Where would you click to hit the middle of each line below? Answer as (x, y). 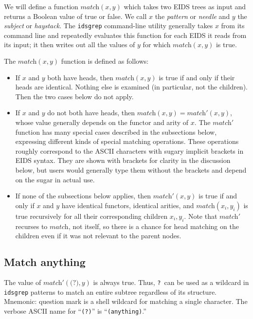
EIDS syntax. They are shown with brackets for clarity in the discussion (123, 160)
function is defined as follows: (105, 61)
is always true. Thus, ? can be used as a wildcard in (171, 282)
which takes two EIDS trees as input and (185, 6)
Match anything (45, 262)
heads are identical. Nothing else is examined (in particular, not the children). (131, 87)
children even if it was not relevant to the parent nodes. (98, 236)
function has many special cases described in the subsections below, (116, 132)
